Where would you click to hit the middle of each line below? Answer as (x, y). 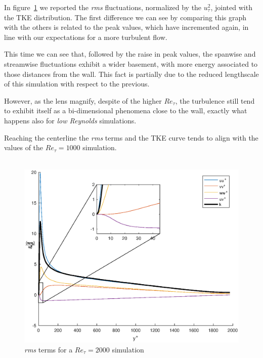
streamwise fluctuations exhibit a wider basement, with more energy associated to (131, 63)
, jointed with (231, 7)
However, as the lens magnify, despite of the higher (83, 100)
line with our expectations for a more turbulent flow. (86, 37)
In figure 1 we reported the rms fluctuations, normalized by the (103, 7)
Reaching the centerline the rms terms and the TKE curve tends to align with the (131, 137)
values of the (24, 147)
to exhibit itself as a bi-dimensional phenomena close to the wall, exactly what (126, 110)
